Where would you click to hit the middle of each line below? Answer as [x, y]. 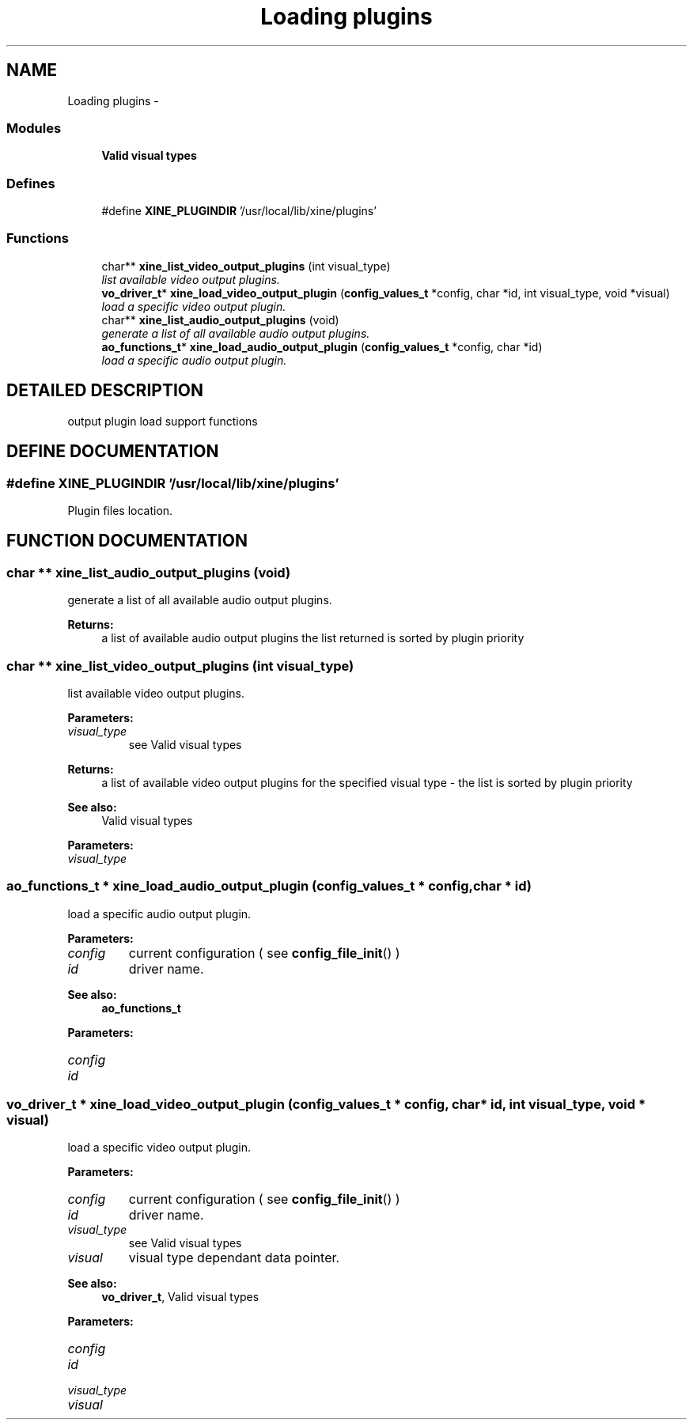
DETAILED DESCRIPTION [105, 391]
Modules [34, 128]
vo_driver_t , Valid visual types [180, 1297]
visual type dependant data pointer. [234, 1258]
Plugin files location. [120, 510]
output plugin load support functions [163, 421]
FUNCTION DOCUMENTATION [127, 541]
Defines [31, 183]
